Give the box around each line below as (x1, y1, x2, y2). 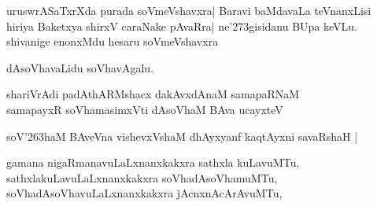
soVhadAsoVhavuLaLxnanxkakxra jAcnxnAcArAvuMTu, (6, 185, 283, 201)
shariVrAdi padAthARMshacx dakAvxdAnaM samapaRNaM (6, 86, 300, 102)
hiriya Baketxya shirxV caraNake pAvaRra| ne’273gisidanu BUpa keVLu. (6, 17, 357, 34)
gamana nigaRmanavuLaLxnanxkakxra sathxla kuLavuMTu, (6, 154, 300, 171)
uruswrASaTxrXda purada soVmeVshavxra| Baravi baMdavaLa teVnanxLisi (6, 2, 371, 18)
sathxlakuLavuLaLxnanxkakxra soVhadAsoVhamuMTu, (6, 169, 278, 186)
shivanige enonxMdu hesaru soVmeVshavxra (6, 33, 219, 50)
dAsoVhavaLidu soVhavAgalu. (6, 59, 154, 75)
